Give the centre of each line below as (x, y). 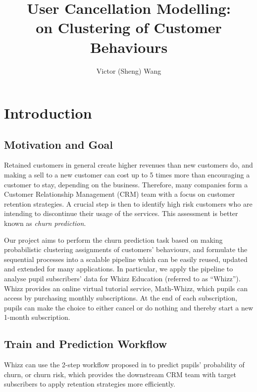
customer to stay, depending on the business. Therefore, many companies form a (126, 184)
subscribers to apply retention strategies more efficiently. (90, 384)
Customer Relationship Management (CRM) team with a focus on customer (120, 194)
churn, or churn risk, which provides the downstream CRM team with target (120, 374)
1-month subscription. (37, 317)
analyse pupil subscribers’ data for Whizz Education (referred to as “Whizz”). (122, 279)
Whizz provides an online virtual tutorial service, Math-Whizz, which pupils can (126, 288)
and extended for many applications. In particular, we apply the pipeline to (119, 269)
